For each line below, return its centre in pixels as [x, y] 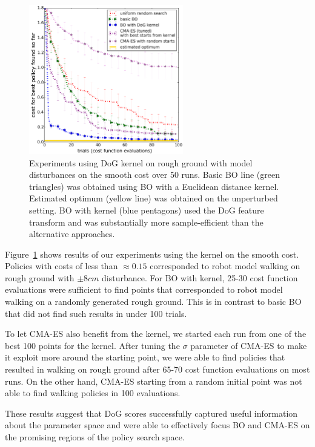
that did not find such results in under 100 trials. [96, 313]
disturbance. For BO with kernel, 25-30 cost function [200, 277]
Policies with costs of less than [61, 266]
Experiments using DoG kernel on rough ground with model [141, 162]
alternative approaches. [72, 234]
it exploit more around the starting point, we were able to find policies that [145, 357]
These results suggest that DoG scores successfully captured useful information [151, 413]
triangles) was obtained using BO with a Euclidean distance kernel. [154, 186]
